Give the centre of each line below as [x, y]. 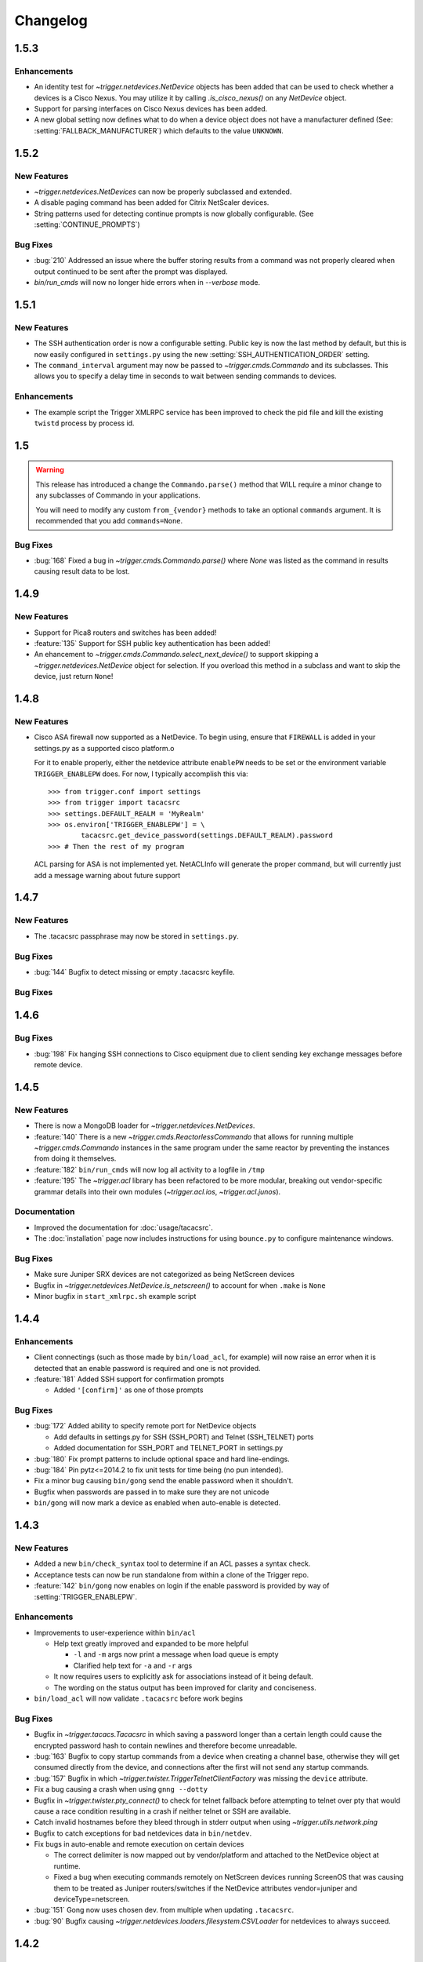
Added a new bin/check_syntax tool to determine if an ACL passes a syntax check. [172, 1564]
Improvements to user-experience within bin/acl [115, 1632]
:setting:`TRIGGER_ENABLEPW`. [85, 1596]
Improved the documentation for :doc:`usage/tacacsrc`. [123, 1227]
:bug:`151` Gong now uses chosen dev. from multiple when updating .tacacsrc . [164, 1910]
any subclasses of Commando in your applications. [118, 495]
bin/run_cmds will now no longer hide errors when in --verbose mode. [147, 283]
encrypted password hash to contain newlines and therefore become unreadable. [166, 1745]
